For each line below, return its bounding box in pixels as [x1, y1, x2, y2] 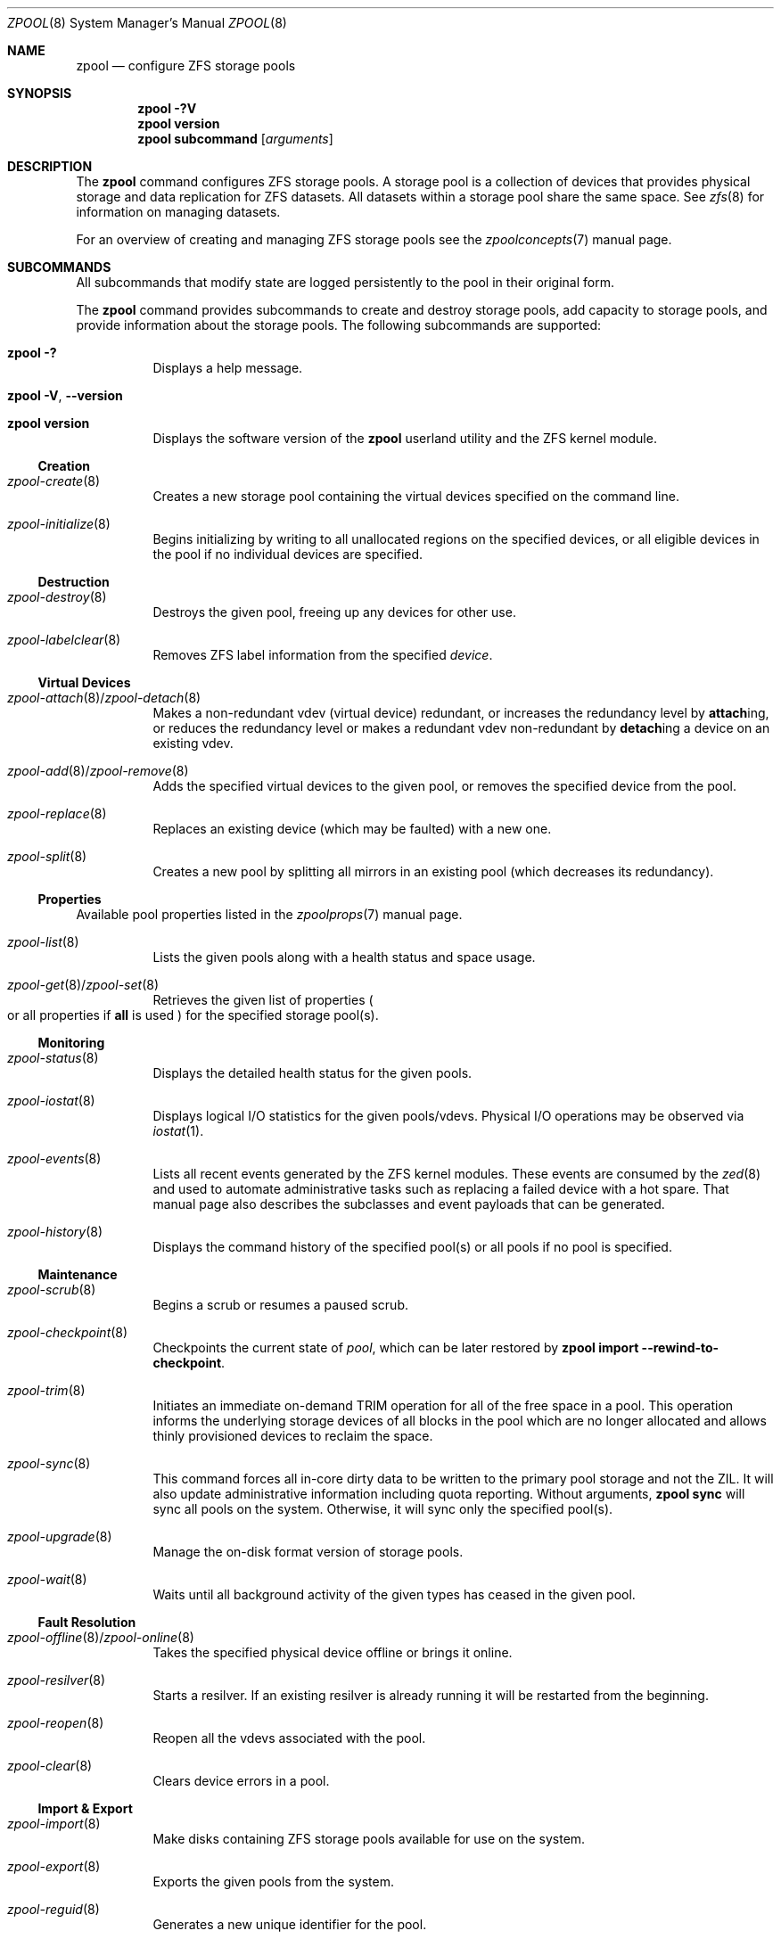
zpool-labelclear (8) [7, 632, 121, 647]
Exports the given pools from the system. [152, 1874, 394, 1889]
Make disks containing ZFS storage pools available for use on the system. [152, 1831, 586, 1846]
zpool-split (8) [7, 849, 87, 864]
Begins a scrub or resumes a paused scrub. [152, 1297, 409, 1312]
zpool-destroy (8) [7, 589, 107, 604]
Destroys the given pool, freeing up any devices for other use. [152, 604, 516, 620]
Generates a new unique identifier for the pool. [152, 1917, 427, 1932]
